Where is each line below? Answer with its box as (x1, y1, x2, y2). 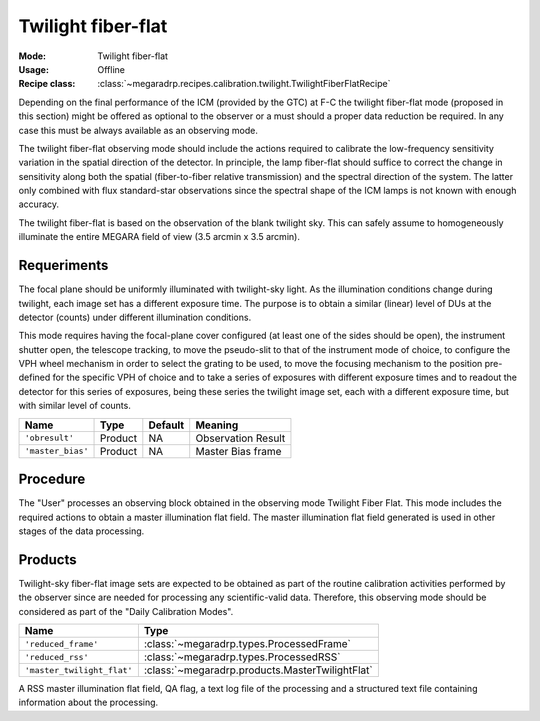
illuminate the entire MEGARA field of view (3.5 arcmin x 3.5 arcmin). (18, 231, 300, 243)
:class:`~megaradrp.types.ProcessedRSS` (143, 650, 341, 664)
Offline (97, 63, 125, 75)
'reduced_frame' (24, 638, 99, 649)
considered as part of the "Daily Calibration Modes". (18, 605, 234, 617)
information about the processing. (18, 696, 159, 709)
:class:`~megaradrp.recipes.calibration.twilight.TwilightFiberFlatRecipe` (97, 78, 391, 90)
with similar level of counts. (18, 400, 132, 412)
